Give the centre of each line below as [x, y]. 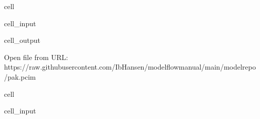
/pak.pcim [20, 76]
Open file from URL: [36, 57]
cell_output [22, 40]
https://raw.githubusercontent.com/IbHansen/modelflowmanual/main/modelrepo [130, 67]
